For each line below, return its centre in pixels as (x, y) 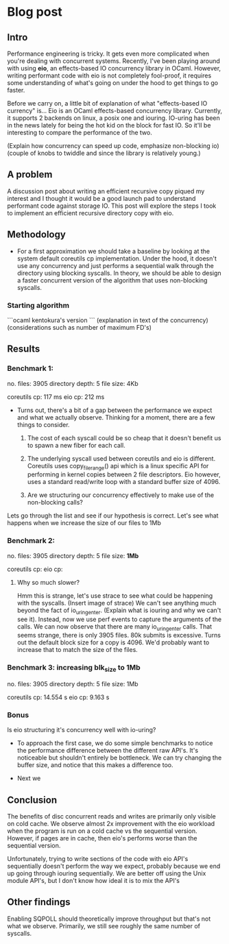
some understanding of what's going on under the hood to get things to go (112, 83)
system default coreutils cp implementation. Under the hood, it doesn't (117, 258)
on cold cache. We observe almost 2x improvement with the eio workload (111, 823)
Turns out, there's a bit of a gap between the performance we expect (114, 410)
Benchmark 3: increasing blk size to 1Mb (74, 668)
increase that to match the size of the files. (77, 650)
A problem (30, 174)
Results (24, 349)
